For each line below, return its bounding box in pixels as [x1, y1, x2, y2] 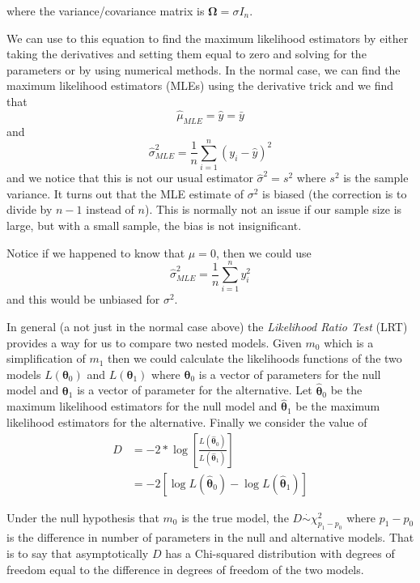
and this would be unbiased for [6, 291, 160, 308]
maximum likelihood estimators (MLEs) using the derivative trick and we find [6, 77, 393, 94]
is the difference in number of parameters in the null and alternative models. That [6, 529, 414, 546]
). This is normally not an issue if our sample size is [144, 201, 402, 218]
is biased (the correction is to [262, 185, 407, 202]
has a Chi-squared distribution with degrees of [165, 544, 395, 561]
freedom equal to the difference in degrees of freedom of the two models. [6, 560, 364, 577]
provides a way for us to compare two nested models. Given [6, 334, 302, 351]
